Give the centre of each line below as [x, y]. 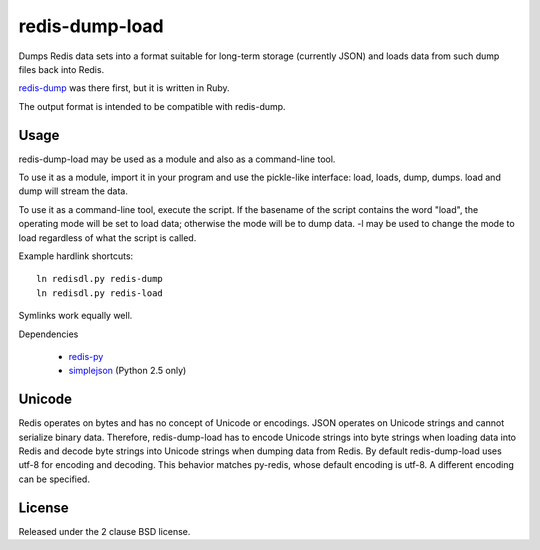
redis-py [86, 356]
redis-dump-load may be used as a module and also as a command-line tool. [177, 159]
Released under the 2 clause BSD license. [104, 531]
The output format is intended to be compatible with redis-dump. [152, 106]
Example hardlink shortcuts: [76, 256]
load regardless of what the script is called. [107, 237]
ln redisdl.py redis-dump [100, 279]
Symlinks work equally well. [75, 316]
